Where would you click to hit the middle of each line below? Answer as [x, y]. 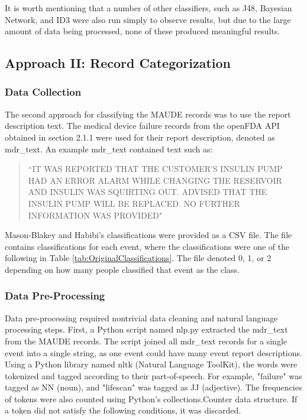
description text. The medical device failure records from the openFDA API [142, 126]
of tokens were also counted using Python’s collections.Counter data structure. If [151, 398]
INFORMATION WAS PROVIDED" [95, 215]
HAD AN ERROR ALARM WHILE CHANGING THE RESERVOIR [155, 180]
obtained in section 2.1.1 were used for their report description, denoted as [140, 137]
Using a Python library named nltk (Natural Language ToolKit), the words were [151, 364]
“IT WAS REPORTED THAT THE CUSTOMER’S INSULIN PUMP [155, 169]
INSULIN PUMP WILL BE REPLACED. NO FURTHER [134, 203]
